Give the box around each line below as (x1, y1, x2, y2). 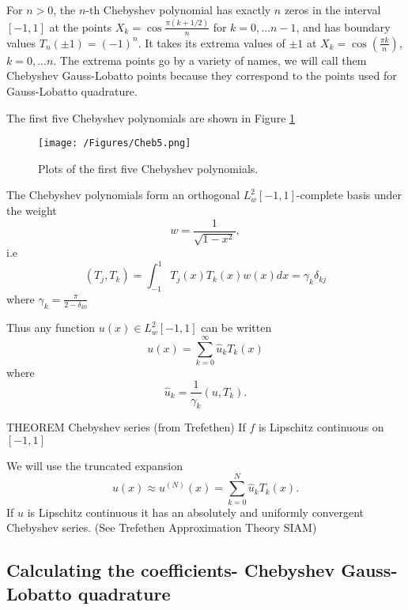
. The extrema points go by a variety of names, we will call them (53, 51, 367, 68)
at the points (49, 18, 112, 35)
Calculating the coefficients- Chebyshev (6, 558, 335, 582)
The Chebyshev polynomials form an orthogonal (6, 186, 240, 203)
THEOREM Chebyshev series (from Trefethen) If (6, 419, 246, 435)
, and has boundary (296, 18, 391, 35)
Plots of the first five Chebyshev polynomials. (38, 160, 259, 176)
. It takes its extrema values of (138, 34, 285, 51)
